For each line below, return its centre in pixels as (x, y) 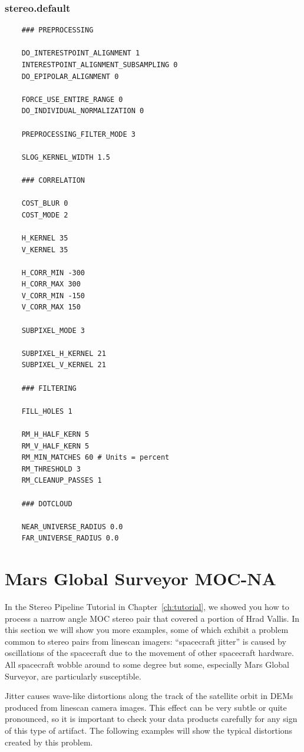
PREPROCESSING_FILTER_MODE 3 (78, 134)
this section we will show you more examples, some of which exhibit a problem (147, 630)
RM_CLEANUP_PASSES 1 (62, 481)
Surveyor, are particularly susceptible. (73, 676)
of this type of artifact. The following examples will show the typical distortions (149, 730)
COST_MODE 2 (45, 215)
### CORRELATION (53, 180)
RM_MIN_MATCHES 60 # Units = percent (95, 458)
